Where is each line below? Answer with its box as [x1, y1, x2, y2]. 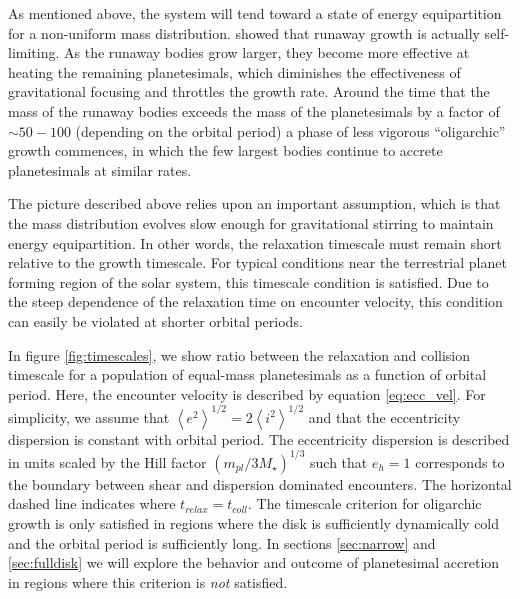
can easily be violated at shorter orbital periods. [8, 310, 303, 331]
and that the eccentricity [308, 406, 461, 427]
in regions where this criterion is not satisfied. [8, 571, 288, 592]
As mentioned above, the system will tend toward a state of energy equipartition [8, 3, 502, 23]
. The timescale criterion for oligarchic [248, 493, 482, 514]
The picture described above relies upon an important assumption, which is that [8, 193, 501, 214]
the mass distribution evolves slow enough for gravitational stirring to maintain [8, 212, 494, 233]
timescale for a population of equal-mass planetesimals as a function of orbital [8, 364, 487, 385]
